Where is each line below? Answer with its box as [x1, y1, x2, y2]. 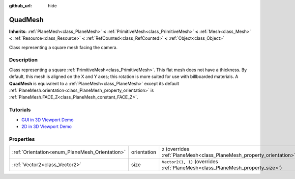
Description [9, 56, 38, 63]
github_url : [9, 3, 32, 8]
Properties [9, 135, 35, 142]
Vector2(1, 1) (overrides [161, 158, 218, 165]
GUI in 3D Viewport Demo [21, 117, 74, 123]
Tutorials [9, 106, 31, 113]
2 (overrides [161, 146, 189, 153]
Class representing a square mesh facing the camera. [9, 44, 118, 50]
